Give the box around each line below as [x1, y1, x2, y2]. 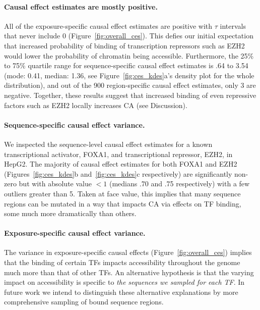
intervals [220, 20, 246, 31]
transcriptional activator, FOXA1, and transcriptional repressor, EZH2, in [4, 148, 233, 159]
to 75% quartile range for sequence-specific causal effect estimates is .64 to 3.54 [4, 60, 248, 71]
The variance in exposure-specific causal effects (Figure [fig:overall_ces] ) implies [4, 247, 252, 257]
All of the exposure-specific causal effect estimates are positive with [4, 20, 213, 31]
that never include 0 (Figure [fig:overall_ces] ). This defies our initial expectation [4, 30, 253, 41]
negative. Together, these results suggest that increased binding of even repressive [4, 89, 256, 100]
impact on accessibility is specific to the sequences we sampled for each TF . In [4, 277, 245, 287]
